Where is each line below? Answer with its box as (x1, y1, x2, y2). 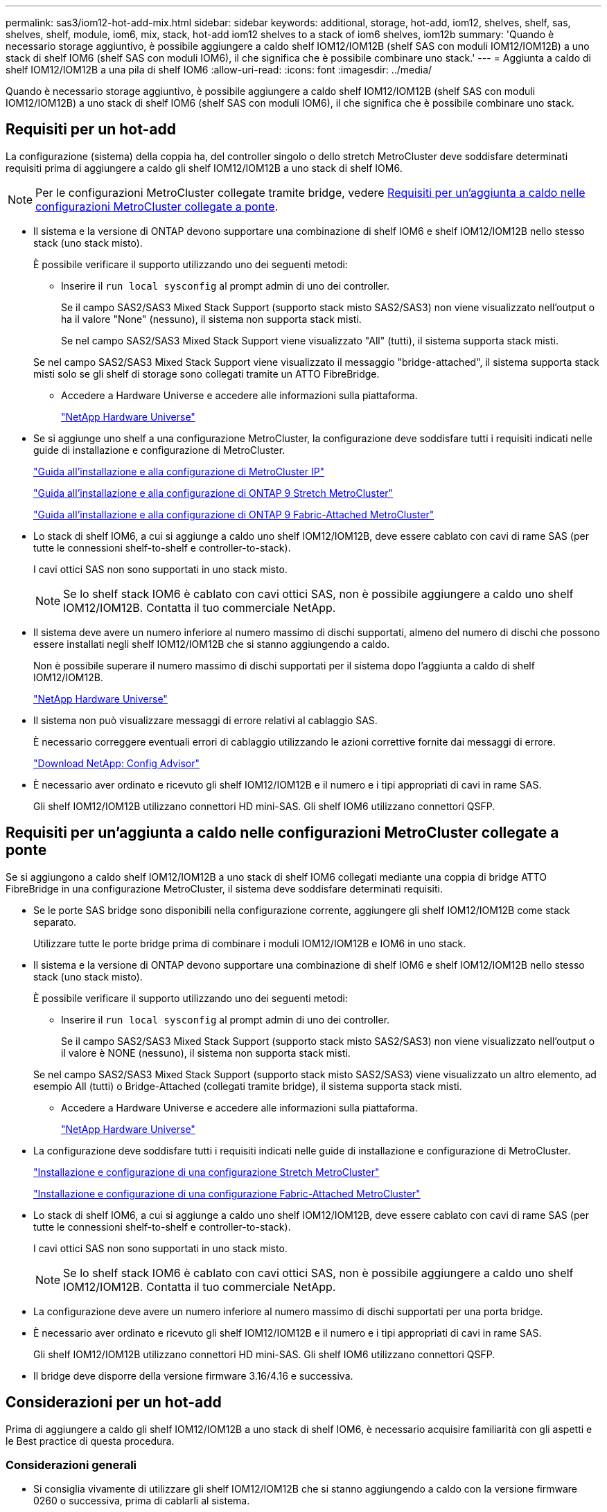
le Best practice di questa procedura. (6, 1434, 175, 1447)
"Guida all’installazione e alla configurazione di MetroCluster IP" (33, 465, 325, 477)
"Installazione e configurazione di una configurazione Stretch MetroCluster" (33, 1166, 380, 1178)
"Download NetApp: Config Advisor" (33, 757, 200, 769)
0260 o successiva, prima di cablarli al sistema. (33, 1495, 250, 1507)
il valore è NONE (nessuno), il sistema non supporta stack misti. (61, 1046, 351, 1059)
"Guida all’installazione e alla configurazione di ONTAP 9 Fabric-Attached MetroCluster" (33, 508, 434, 520)
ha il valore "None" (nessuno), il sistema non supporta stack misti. (61, 313, 362, 325)
